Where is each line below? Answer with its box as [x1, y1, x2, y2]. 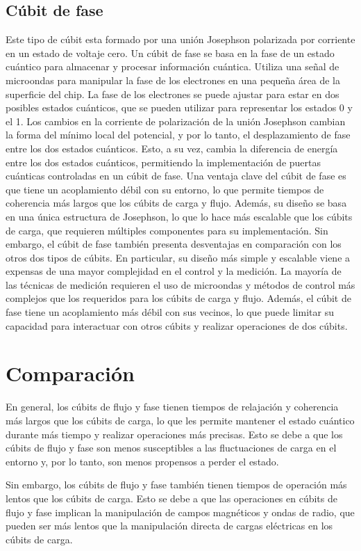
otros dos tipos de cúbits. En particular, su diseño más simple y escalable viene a [6, 250, 351, 264]
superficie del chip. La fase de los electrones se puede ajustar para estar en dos [6, 86, 339, 101]
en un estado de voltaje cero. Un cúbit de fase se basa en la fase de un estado [6, 45, 335, 60]
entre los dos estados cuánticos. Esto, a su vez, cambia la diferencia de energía [6, 141, 338, 155]
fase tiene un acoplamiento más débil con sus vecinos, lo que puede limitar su [6, 305, 334, 319]
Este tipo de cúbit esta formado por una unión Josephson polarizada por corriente [6, 32, 355, 47]
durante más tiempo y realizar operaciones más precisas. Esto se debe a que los [6, 426, 343, 441]
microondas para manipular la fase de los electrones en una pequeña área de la [6, 72, 340, 87]
